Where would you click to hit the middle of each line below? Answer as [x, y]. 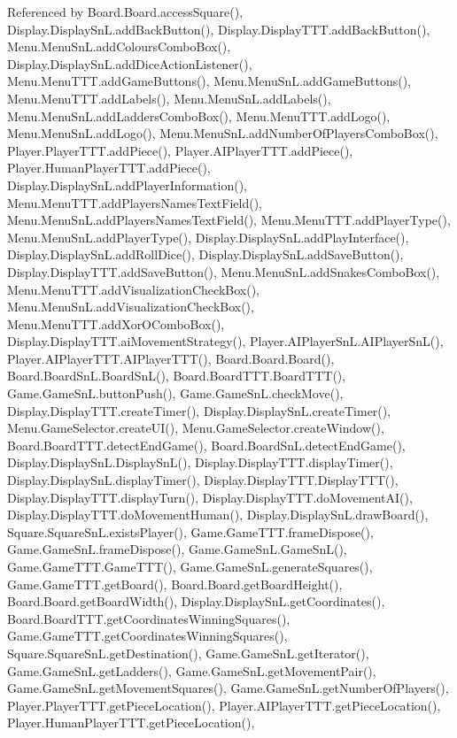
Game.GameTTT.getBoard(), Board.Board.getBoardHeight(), [175, 584]
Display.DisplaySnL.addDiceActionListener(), [130, 63]
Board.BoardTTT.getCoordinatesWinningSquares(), [149, 618]
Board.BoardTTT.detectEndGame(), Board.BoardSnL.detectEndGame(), [206, 445]
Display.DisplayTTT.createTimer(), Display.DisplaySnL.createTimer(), [199, 410]
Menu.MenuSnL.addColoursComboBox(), [119, 46]
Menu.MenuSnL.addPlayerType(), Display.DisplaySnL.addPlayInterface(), [208, 237]
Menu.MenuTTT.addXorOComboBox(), [116, 323]
